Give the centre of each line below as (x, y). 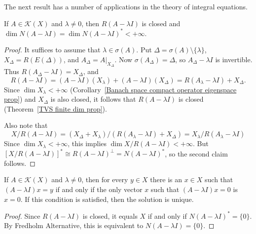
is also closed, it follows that (93, 99)
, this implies (87, 143)
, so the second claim (196, 153)
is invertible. (234, 59)
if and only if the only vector (99, 189)
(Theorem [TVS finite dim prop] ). (55, 108)
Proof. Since (22, 215)
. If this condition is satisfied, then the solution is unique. (107, 199)
